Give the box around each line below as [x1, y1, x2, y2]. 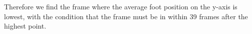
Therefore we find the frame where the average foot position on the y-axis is [4, 1, 237, 11]
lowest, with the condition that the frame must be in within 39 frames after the [4, 11, 248, 21]
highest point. [4, 21, 47, 31]
